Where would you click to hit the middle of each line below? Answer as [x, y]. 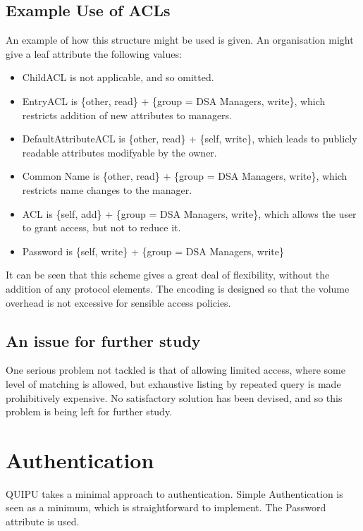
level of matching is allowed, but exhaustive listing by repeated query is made [173, 383]
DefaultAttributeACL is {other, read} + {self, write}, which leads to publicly [190, 139]
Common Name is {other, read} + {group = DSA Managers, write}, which [185, 176]
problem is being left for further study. [89, 411]
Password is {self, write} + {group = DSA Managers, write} [153, 251]
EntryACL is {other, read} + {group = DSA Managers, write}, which [174, 100]
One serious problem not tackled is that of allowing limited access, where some [176, 370]
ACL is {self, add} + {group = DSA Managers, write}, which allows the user [189, 213]
